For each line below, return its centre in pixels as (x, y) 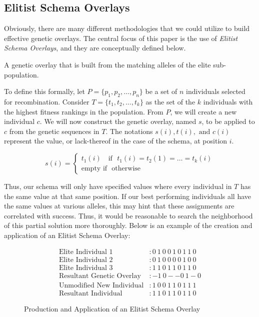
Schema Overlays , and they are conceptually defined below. (95, 48)
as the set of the (170, 101)
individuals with (228, 101)
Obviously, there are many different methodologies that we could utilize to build (127, 28)
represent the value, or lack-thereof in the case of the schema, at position (116, 141)
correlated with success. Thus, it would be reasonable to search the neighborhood (128, 215)
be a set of (161, 91)
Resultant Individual (91, 293)
